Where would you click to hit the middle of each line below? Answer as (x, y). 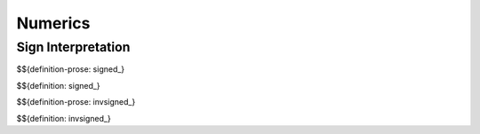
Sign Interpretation (73, 47)
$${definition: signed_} (59, 85)
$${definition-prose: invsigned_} (76, 102)
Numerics (53, 23)
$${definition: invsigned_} (64, 118)
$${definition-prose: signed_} (71, 69)
